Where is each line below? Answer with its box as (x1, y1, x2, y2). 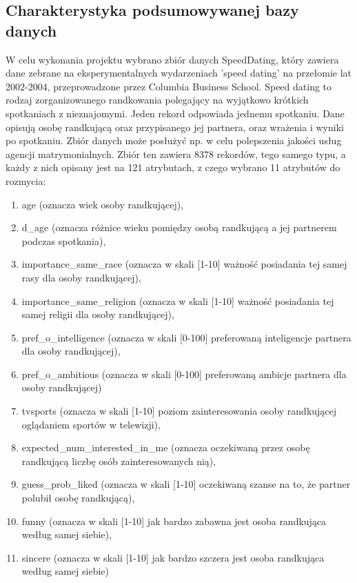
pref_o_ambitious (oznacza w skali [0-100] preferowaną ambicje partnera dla (21, 366, 347, 381)
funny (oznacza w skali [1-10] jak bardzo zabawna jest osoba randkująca (21, 513, 327, 528)
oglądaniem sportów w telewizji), (21, 417, 161, 431)
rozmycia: (6, 173, 46, 188)
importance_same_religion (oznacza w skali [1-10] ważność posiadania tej (21, 293, 334, 308)
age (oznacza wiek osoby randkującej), (21, 197, 184, 211)
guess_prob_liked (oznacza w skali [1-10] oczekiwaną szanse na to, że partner (21, 477, 351, 491)
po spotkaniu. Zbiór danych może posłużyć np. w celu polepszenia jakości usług (6, 133, 342, 148)
